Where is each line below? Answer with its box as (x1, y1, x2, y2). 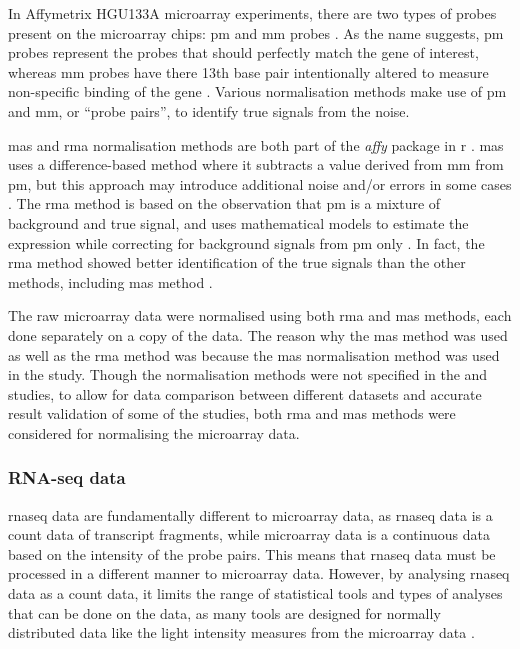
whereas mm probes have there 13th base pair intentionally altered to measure (8, 61, 489, 82)
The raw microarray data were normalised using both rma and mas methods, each (8, 305, 512, 326)
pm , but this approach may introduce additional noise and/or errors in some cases (8, 173, 512, 194)
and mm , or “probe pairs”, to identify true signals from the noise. (8, 100, 410, 121)
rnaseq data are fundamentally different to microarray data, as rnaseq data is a (8, 504, 493, 525)
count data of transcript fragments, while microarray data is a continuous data (8, 524, 491, 545)
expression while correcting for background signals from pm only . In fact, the (8, 232, 485, 253)
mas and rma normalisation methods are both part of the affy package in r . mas (8, 134, 504, 155)
